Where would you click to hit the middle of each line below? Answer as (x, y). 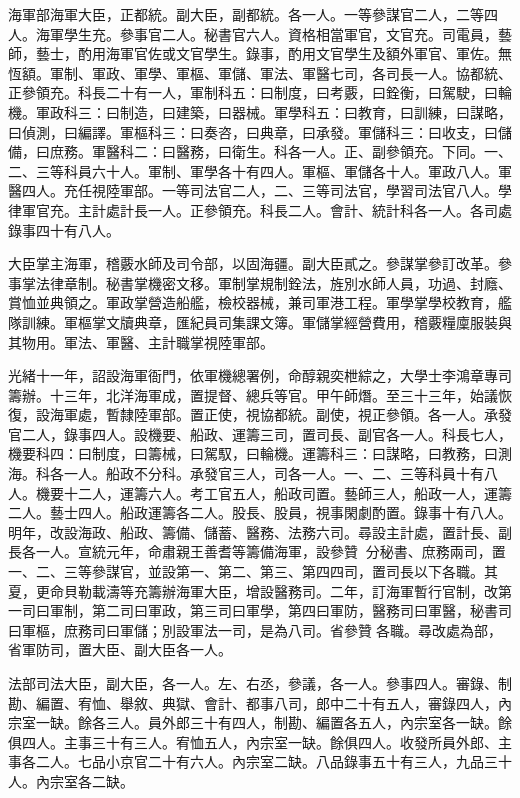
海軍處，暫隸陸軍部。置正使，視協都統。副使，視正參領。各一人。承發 (280, 414)
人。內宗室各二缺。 (71, 780)
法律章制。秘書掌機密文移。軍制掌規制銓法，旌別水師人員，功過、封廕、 (273, 282)
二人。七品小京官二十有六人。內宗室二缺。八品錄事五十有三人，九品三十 (273, 761)
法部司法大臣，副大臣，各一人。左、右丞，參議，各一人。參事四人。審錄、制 (260, 683)
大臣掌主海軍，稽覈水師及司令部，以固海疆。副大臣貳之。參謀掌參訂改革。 (253, 263)
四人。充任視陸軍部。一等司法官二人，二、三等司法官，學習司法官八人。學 (266, 190)
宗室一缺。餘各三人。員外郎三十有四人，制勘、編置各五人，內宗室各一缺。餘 (260, 722)
